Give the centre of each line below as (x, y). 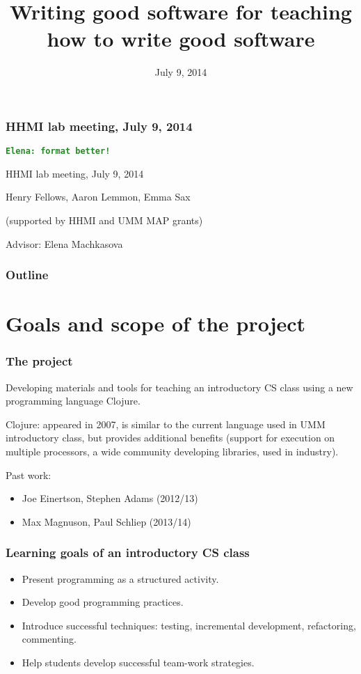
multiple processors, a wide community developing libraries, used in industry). (172, 452)
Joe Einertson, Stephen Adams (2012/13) (110, 498)
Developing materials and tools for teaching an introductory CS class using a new (179, 387)
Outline (27, 275)
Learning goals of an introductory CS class (128, 552)
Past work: (29, 475)
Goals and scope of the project (156, 323)
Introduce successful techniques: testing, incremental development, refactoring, (189, 625)
